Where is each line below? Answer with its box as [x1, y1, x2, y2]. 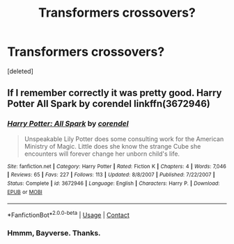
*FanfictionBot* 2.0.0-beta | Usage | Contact [7, 210, 130, 219]
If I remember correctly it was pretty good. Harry [7, 87, 222, 99]
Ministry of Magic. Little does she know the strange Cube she [24, 142, 201, 150]
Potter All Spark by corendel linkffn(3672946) [7, 98, 210, 110]
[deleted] [7, 67, 33, 75]
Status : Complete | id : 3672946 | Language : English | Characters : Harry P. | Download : [7, 179, 220, 187]
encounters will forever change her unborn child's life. [24, 149, 180, 158]
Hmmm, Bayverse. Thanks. [7, 228, 101, 238]
